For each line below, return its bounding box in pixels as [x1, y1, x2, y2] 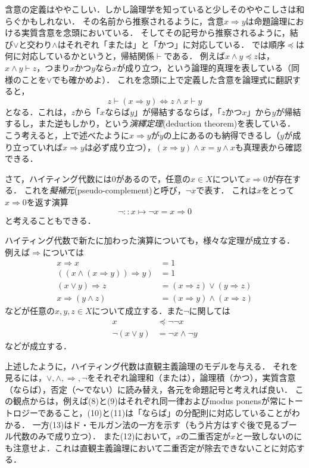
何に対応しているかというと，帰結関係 [5, 50, 155, 62]
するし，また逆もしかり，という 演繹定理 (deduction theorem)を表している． [5, 117, 295, 130]
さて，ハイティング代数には [5, 172, 112, 184]
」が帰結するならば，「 [134, 105, 221, 118]
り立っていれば [5, 140, 63, 153]
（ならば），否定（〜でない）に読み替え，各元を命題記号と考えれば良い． [5, 383, 292, 395]
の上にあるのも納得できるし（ [163, 128, 280, 141]
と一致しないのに [235, 430, 302, 442]
